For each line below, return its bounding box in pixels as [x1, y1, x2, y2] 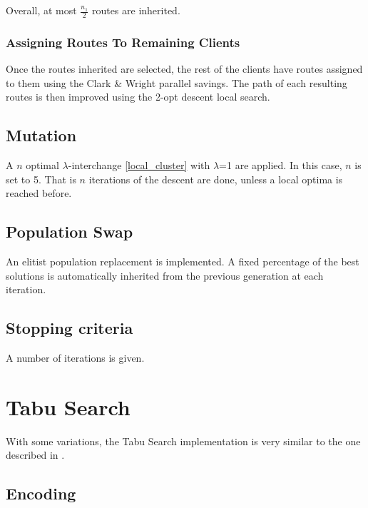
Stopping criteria [6, 317, 133, 339]
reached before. [6, 186, 72, 200]
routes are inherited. [91, 3, 180, 17]
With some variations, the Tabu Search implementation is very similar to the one [6, 433, 361, 448]
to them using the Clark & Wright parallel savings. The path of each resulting [6, 75, 347, 90]
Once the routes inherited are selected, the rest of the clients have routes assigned [6, 61, 363, 76]
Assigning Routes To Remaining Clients [6, 33, 240, 51]
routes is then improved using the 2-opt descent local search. [6, 89, 270, 104]
